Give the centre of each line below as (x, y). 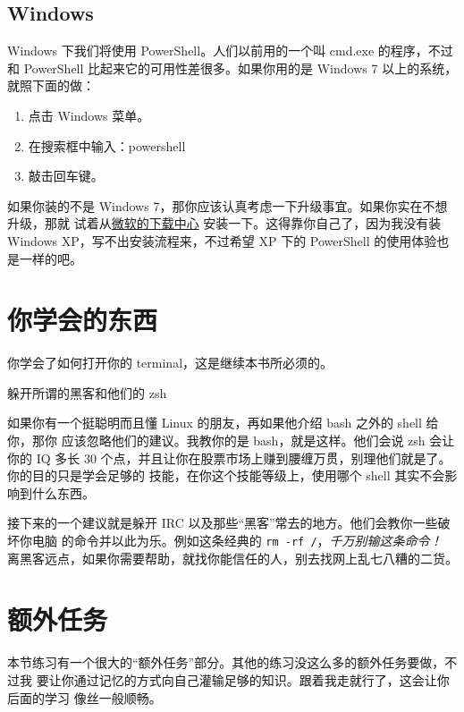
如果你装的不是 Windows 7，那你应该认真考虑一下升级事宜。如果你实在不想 (228, 205)
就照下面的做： (51, 85)
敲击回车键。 (66, 176)
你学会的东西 (83, 320)
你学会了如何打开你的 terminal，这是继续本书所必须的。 (170, 363)
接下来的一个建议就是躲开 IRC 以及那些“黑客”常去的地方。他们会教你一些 (223, 523)
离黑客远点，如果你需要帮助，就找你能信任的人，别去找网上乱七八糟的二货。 (232, 558)
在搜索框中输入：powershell (107, 145)
